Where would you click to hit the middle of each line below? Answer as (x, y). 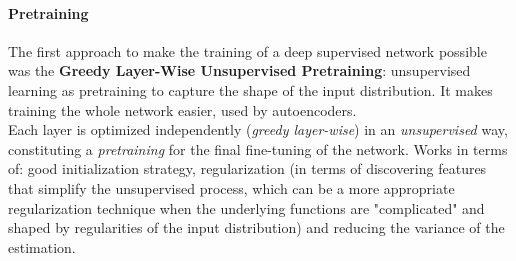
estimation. (42, 246)
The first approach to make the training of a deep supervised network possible (247, 50)
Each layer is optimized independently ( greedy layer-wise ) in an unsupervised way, (258, 129)
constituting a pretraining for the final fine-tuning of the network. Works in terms (258, 148)
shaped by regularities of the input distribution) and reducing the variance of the (256, 227)
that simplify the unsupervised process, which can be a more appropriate (231, 187)
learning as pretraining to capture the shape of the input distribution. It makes (250, 89)
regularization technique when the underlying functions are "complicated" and (246, 207)
